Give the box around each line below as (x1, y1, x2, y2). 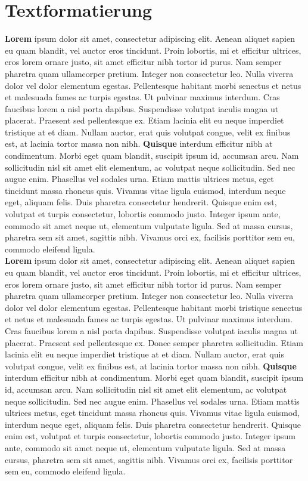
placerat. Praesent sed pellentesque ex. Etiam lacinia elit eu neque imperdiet (5, 114, 284, 127)
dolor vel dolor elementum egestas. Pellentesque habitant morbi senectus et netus (5, 79, 301, 91)
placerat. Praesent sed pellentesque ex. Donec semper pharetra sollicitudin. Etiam (5, 336, 303, 349)
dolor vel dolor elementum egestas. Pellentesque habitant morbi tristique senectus (5, 301, 303, 313)
